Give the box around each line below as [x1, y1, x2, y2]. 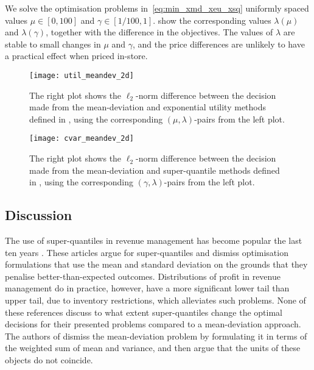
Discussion [5, 205, 72, 224]
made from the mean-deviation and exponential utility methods [29, 101, 267, 113]
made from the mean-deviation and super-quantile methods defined [29, 163, 280, 176]
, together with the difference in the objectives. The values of [46, 26, 273, 38]
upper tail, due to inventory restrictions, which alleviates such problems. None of [5, 294, 306, 307]
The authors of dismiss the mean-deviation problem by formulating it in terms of [5, 329, 307, 342]
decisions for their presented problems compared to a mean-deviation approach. [5, 318, 301, 330]
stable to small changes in [5, 37, 101, 50]
